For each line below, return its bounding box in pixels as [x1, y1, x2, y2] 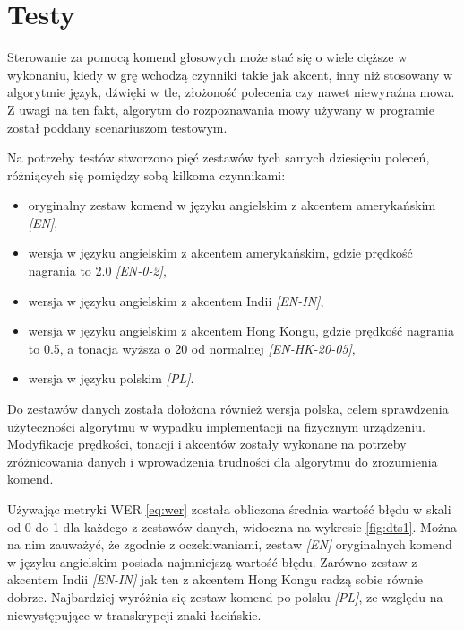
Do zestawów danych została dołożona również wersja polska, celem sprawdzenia [7, 399, 449, 418]
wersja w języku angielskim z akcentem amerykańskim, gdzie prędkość [28, 243, 413, 262]
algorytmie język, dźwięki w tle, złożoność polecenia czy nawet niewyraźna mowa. [7, 83, 455, 101]
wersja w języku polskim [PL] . [28, 369, 194, 388]
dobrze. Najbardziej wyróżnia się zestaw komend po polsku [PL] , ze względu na [7, 587, 443, 606]
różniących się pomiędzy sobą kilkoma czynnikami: [7, 165, 286, 184]
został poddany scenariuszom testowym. [7, 118, 228, 136]
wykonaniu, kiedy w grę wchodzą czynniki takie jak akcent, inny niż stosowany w [7, 65, 453, 83]
